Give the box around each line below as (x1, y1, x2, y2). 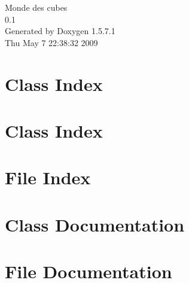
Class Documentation (5, 212, 185, 236)
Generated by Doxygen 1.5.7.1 (5, 25, 115, 37)
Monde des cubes (5, 1, 68, 13)
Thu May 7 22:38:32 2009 (5, 36, 98, 48)
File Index (5, 165, 91, 190)
